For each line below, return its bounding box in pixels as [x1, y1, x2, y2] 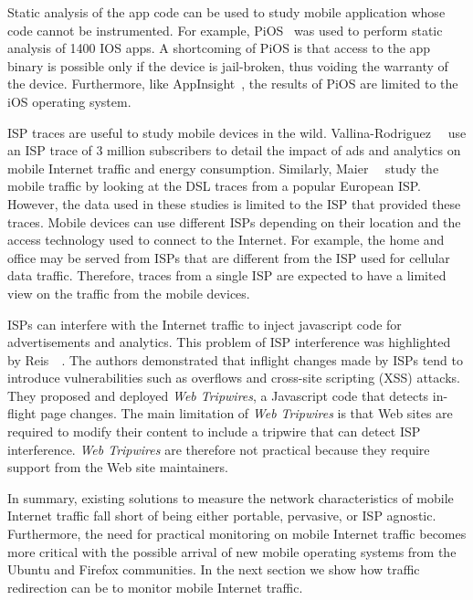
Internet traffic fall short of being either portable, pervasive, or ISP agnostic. [7, 506, 436, 525]
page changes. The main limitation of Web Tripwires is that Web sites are [40, 404, 453, 423]
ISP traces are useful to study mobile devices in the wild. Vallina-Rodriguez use [7, 122, 467, 142]
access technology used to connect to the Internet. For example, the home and [7, 230, 445, 249]
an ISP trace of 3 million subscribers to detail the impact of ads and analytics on [7, 141, 461, 160]
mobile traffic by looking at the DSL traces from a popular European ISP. [7, 176, 421, 195]
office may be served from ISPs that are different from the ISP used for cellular [7, 247, 450, 267]
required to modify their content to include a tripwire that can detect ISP [7, 422, 421, 441]
